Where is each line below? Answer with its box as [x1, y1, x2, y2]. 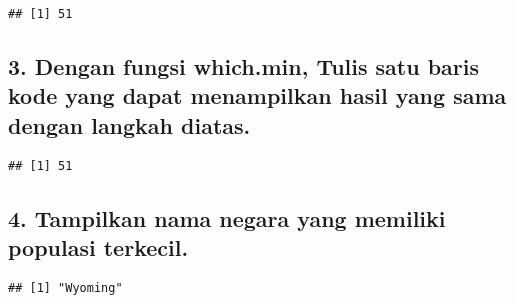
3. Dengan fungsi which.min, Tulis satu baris [8, 51, 480, 82]
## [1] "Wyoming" [8, 280, 123, 295]
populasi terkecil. [8, 232, 189, 263]
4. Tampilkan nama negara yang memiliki [8, 202, 446, 233]
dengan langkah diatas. [8, 109, 251, 140]
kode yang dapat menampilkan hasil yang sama [8, 80, 507, 111]
